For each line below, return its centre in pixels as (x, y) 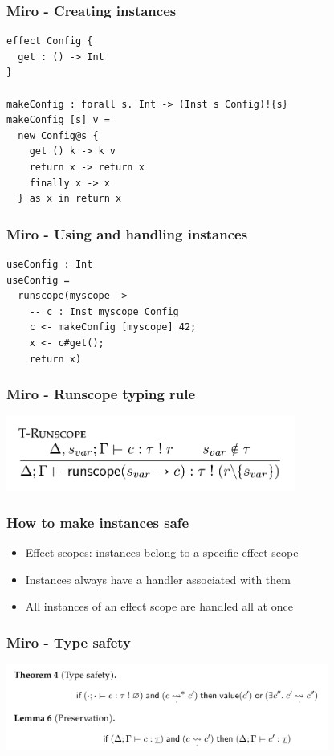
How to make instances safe (98, 522)
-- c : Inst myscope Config (104, 311)
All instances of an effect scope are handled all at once (159, 606)
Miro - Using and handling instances (127, 233)
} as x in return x (70, 199)
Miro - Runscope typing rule (101, 394)
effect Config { (50, 41)
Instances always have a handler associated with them (158, 579)
